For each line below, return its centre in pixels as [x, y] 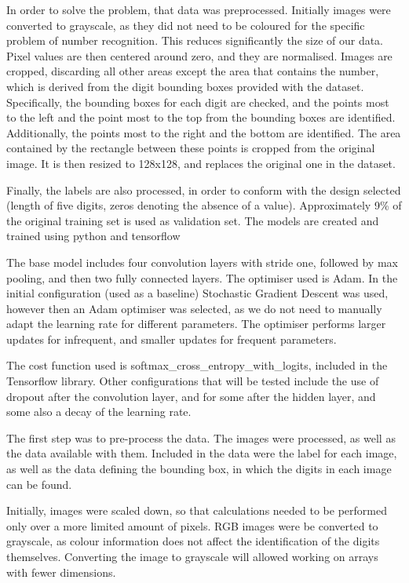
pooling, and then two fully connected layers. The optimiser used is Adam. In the [202, 277]
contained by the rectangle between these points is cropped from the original [191, 148]
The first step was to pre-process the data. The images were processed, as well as [201, 437]
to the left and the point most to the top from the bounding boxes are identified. [201, 117]
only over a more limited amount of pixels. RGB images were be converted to [192, 525]
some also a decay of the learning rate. [99, 412]
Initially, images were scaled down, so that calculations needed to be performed [197, 510]
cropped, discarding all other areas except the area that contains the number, [193, 71]
